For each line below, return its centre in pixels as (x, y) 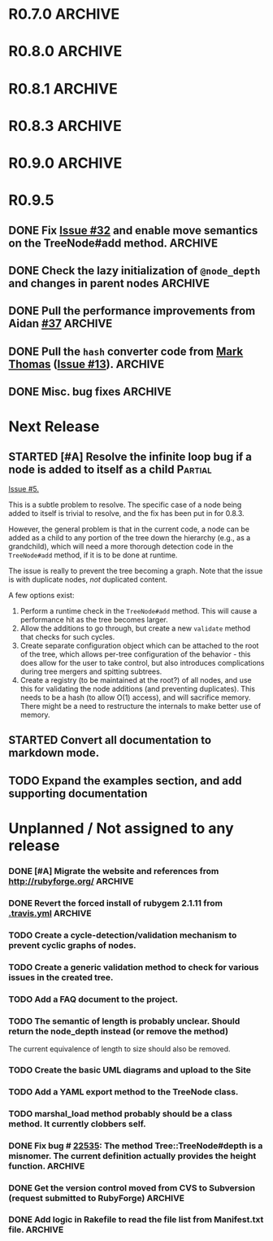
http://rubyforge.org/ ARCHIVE (71, 881)
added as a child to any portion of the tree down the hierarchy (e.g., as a (130, 538)
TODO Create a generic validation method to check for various (134, 967)
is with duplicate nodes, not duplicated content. (88, 579)
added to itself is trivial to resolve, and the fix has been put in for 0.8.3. (127, 513)
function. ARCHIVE (47, 1166)
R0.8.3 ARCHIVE (65, 126)
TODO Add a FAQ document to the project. (93, 999)
